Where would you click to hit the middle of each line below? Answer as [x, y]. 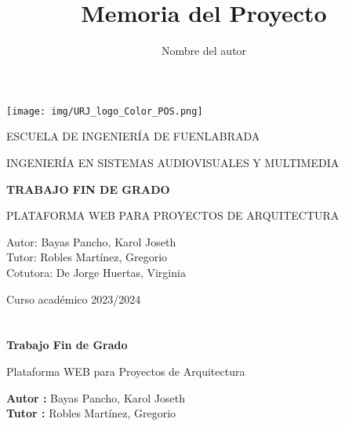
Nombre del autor [204, 51]
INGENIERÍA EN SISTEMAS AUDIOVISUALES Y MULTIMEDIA [173, 162]
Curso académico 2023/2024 [74, 299]
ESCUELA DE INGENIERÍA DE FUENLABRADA [133, 136]
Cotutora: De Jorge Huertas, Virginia [96, 272]
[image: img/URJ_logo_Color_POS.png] [105, 111]
